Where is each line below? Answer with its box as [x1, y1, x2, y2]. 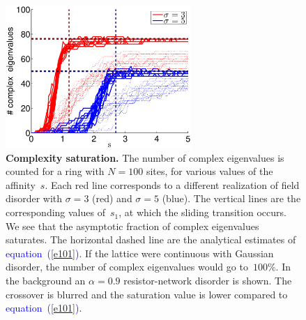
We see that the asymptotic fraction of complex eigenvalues [6, 218, 259, 233]
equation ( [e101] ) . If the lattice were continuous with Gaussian [6, 245, 274, 260]
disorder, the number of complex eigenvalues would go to [6, 259, 248, 274]
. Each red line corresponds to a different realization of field [45, 177, 300, 192]
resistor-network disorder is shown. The [123, 273, 292, 288]
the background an [6, 273, 86, 288]
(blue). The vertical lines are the [162, 191, 301, 206]
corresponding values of [6, 205, 105, 220]
